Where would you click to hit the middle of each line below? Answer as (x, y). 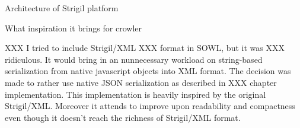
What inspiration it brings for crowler (73, 28)
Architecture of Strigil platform (62, 8)
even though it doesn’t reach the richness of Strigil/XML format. (123, 117)
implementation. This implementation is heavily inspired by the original (135, 94)
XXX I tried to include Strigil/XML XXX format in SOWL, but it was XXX (145, 48)
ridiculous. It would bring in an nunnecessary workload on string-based (134, 59)
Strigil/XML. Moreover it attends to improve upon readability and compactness (150, 106)
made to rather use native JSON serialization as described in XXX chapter (141, 82)
